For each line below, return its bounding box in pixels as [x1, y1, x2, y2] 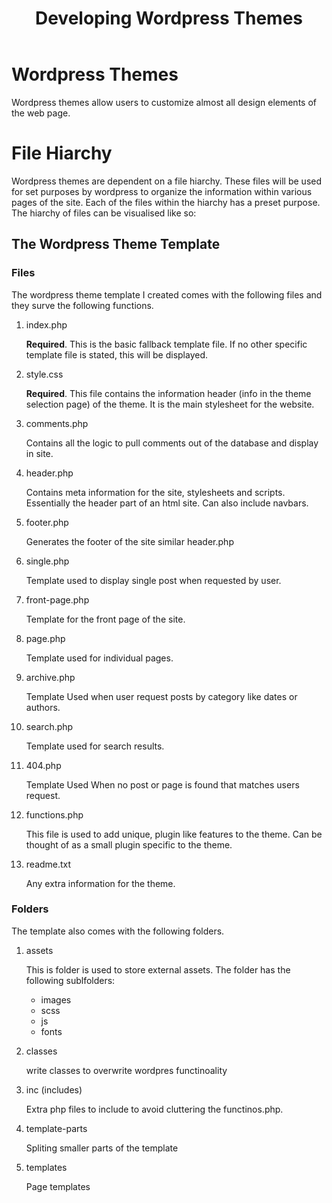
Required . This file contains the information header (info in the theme [25, 387, 312, 399]
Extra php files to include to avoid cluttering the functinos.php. [25, 1103, 284, 1115]
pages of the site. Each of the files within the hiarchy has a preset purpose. [11, 196, 321, 208]
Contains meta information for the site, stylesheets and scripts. [25, 486, 286, 498]
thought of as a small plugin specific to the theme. [25, 838, 233, 851]
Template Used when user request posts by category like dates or [25, 690, 298, 702]
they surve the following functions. [11, 299, 154, 311]
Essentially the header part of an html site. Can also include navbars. [25, 497, 309, 509]
